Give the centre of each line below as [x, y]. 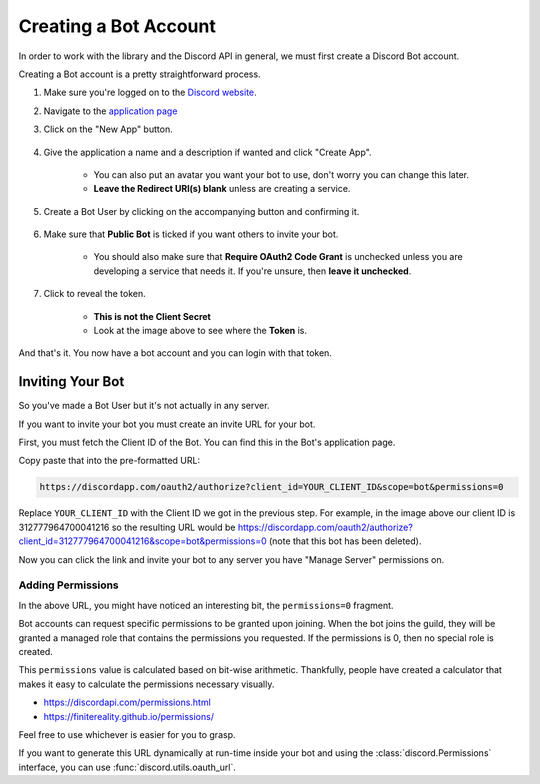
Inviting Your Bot [71, 381]
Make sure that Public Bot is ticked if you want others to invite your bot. [191, 234]
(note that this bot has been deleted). [345, 541]
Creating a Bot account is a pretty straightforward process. [139, 74]
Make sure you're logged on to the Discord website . [150, 92]
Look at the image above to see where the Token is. [200, 331]
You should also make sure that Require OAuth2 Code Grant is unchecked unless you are [278, 257]
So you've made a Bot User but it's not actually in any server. [144, 406]
